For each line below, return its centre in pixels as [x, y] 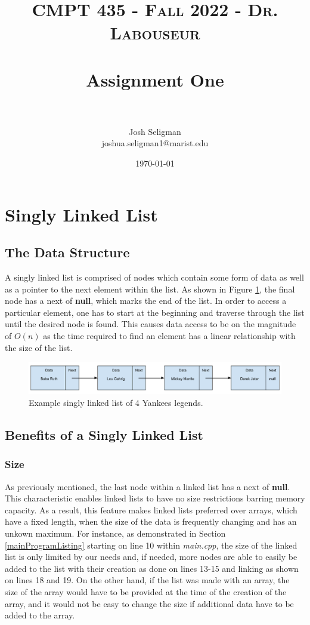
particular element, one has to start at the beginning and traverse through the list [155, 312]
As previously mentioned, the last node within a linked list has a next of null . [148, 486]
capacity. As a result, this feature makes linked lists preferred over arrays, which [151, 509]
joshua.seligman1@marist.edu [155, 143]
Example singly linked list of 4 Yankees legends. [116, 403]
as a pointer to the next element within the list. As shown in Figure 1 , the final [150, 289]
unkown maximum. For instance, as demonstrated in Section [115, 533]
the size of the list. [39, 347]
